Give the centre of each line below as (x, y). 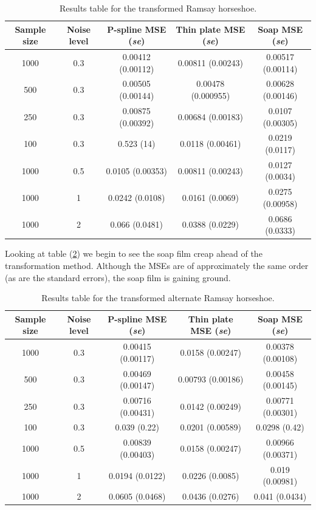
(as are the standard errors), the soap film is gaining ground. (118, 277)
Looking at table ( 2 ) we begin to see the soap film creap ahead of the (134, 253)
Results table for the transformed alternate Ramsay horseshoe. (158, 298)
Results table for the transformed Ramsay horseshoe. (158, 8)
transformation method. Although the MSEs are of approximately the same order (157, 265)
